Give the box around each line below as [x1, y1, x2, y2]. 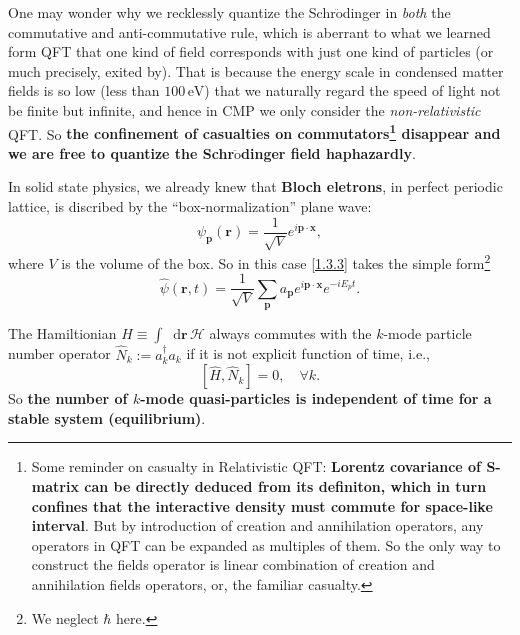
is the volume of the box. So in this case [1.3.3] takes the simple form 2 [61, 250, 491, 273]
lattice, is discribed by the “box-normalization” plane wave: [8, 196, 372, 216]
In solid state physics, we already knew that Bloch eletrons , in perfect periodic [8, 176, 503, 197]
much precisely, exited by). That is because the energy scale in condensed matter [8, 60, 504, 81]
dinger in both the [342, 2, 451, 22]
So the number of [8, 388, 128, 409]
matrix [31, 475, 79, 496]
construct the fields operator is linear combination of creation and [31, 554, 435, 575]
